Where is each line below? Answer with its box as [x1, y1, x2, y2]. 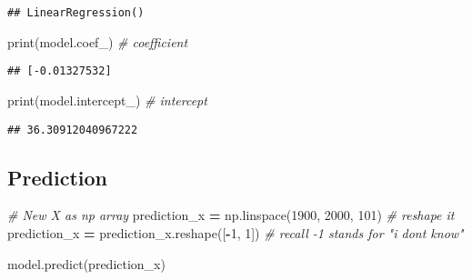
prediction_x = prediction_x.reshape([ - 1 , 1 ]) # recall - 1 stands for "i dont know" [7, 223, 464, 242]
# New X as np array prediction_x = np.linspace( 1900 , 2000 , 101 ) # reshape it [7, 205, 455, 225]
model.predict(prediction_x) [7, 254, 166, 273]
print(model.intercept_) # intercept [7, 90, 207, 109]
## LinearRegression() [7, 6, 145, 19]
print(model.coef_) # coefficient [7, 32, 188, 51]
